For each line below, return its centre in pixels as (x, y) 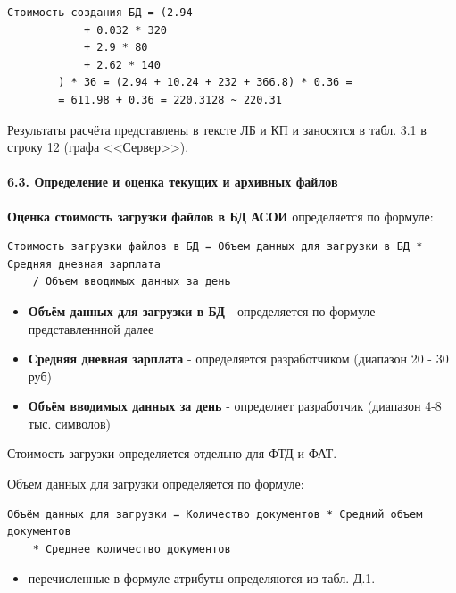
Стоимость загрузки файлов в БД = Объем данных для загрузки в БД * (215, 247)
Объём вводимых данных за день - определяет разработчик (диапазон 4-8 (235, 406)
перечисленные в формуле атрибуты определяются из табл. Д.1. (202, 578)
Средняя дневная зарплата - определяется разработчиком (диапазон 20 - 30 (238, 359)
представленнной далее (91, 328)
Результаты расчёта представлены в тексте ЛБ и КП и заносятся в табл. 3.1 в (217, 129)
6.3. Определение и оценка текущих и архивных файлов (173, 182)
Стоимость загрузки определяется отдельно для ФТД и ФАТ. (172, 453)
